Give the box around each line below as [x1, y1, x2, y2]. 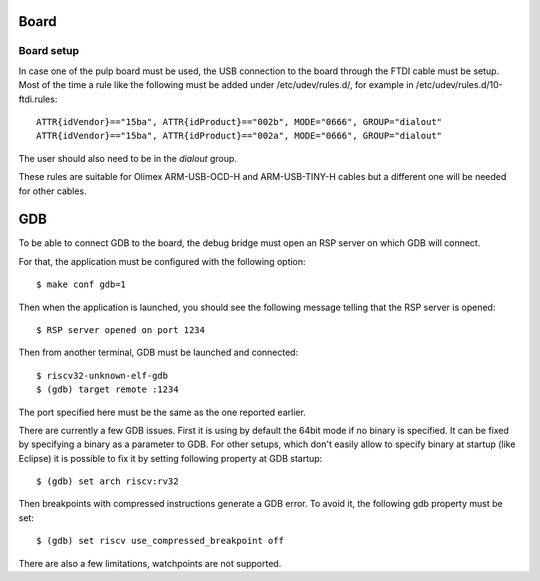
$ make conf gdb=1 [36, 279, 127, 290]
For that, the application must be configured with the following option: [18, 255, 306, 267]
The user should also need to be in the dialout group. [18, 152, 237, 164]
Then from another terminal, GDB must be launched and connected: [18, 346, 299, 359]
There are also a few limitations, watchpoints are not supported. [18, 557, 282, 569]
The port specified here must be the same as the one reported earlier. [18, 406, 307, 418]
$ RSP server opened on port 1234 [36, 324, 205, 335]
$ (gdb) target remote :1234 [36, 384, 179, 395]
